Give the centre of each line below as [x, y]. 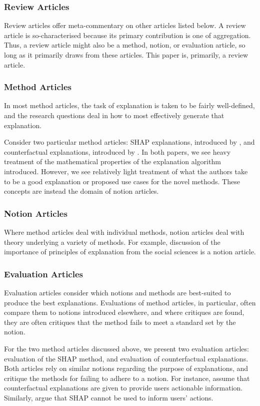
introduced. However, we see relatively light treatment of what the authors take [126, 171]
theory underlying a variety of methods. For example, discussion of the [112, 242]
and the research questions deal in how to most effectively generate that [114, 115]
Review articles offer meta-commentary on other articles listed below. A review [125, 25]
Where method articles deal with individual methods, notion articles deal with [124, 232]
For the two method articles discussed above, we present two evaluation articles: [126, 348]
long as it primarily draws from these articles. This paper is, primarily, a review [126, 55]
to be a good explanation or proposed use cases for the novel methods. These [122, 181]
